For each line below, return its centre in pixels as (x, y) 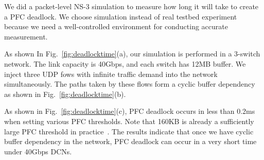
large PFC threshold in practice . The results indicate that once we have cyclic (129, 131)
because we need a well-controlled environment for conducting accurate (116, 26)
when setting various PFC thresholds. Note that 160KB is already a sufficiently (129, 121)
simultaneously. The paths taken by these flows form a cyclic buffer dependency (130, 84)
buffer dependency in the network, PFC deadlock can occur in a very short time (130, 141)
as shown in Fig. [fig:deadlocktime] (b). (65, 94)
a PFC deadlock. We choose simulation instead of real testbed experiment (121, 16)
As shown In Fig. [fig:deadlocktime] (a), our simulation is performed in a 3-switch (132, 54)
